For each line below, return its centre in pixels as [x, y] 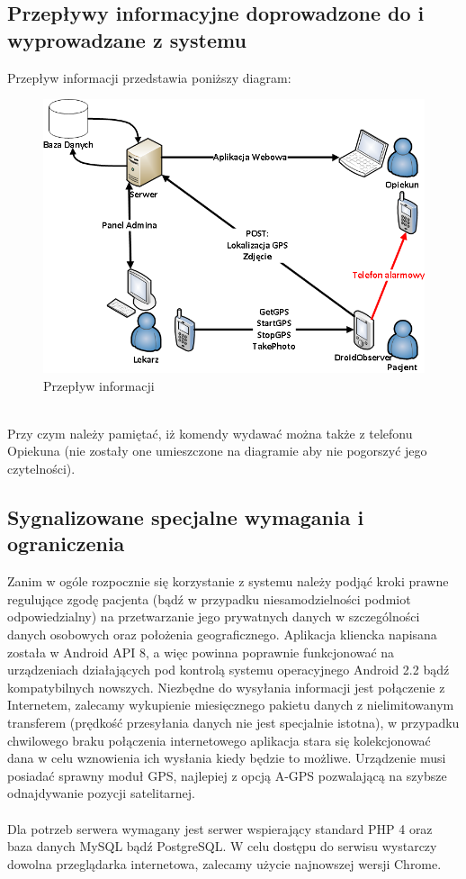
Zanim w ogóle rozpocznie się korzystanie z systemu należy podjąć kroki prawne [228, 581]
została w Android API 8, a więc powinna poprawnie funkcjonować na [201, 652]
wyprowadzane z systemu [127, 39]
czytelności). [41, 469]
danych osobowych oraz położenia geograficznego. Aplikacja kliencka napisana [222, 634]
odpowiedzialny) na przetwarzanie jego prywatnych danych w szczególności [214, 616]
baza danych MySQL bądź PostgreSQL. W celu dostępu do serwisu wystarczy [222, 846]
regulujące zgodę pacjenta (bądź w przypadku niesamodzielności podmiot [209, 598]
